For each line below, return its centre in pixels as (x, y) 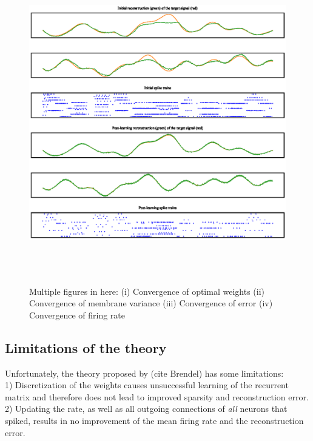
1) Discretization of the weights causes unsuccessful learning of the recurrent (147, 385)
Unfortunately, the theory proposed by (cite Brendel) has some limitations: (144, 373)
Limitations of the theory (86, 347)
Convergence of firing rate (77, 315)
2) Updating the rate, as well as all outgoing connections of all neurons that (146, 409)
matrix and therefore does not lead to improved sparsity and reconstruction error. (157, 396)
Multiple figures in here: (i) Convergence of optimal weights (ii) (147, 291)
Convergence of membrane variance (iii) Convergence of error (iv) (151, 303)
